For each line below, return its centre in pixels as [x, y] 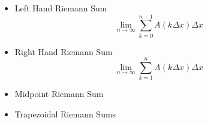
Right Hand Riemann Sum [64, 51]
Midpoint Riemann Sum [59, 94]
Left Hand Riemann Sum [61, 8]
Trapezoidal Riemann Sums [65, 114]
